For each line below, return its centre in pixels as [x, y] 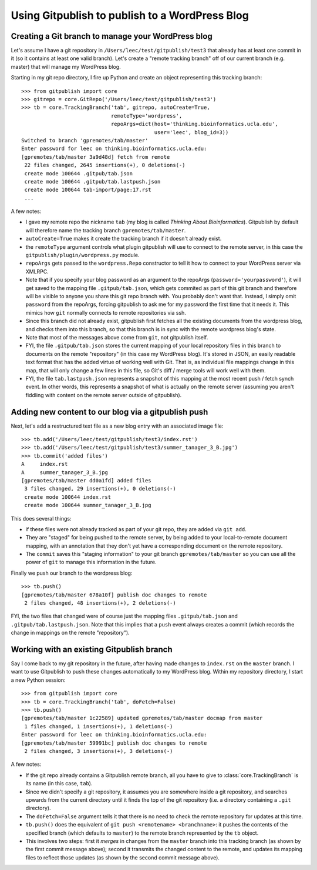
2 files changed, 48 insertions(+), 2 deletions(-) [100, 603]
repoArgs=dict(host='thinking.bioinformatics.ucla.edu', [194, 124]
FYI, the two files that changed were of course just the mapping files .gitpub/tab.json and [124, 616]
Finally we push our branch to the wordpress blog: [72, 573]
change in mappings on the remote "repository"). [70, 633]
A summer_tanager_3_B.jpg [65, 472]
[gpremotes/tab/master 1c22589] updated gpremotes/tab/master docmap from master [142, 718]
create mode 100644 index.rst [68, 497]
